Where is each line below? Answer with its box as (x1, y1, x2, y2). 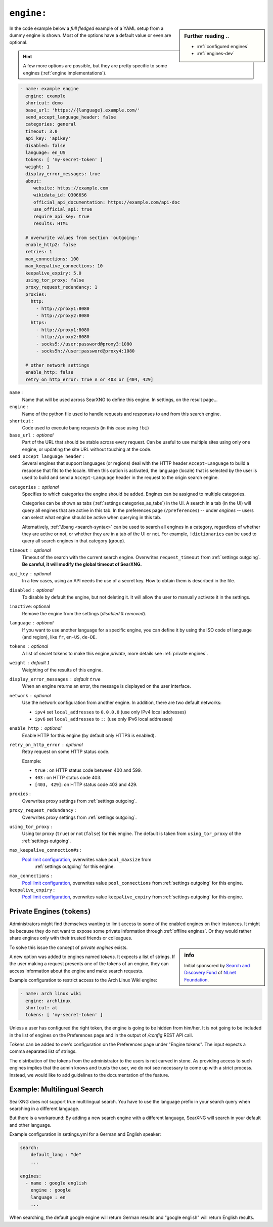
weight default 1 (9, 660, 50, 666)
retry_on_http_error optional (9, 742, 83, 748)
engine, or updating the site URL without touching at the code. (22, 446, 152, 452)
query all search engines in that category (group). (22, 538, 126, 544)
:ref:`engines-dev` (197, 51, 235, 57)
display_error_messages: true (25, 171, 101, 177)
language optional (9, 620, 54, 626)
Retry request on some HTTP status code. (22, 748, 110, 755)
